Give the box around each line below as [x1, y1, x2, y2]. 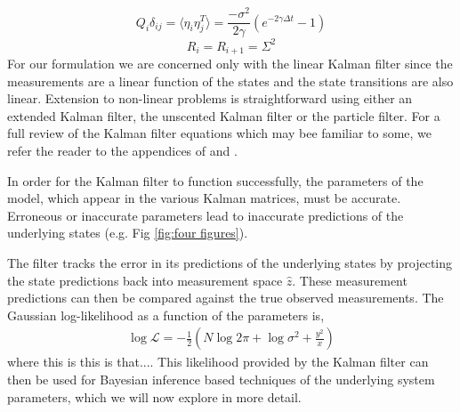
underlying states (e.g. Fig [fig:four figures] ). [7, 223, 248, 242]
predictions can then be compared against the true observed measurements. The [7, 288, 444, 307]
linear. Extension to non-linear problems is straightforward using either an [7, 89, 413, 108]
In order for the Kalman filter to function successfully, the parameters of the [7, 171, 424, 190]
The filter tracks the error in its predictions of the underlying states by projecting [7, 254, 453, 272]
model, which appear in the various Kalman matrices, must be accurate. [7, 189, 401, 207]
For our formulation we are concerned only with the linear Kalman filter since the [7, 54, 453, 73]
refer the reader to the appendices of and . [7, 141, 238, 160]
